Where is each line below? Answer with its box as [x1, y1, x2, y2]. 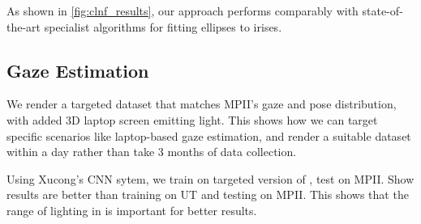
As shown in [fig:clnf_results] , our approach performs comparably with [6, 2, 359, 19]
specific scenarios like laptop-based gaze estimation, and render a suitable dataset [6, 127, 411, 144]
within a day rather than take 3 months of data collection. [6, 143, 297, 160]
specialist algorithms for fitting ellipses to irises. [44, 18, 282, 35]
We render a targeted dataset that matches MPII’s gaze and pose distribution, [6, 95, 397, 112]
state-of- [362, 2, 403, 19]
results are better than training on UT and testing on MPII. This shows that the [6, 186, 409, 203]
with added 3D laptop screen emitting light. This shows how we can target [6, 111, 378, 128]
